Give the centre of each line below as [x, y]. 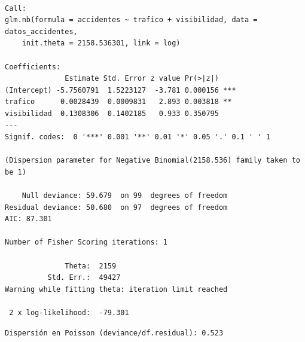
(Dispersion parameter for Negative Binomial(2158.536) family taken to [152, 161]
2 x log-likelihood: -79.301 [69, 313]
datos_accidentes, [41, 31]
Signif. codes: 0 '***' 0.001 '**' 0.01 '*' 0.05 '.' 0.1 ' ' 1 [138, 137]
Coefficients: [33, 67]
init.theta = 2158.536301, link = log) [101, 43]
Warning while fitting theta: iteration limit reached [116, 289]
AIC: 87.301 [28, 219]
